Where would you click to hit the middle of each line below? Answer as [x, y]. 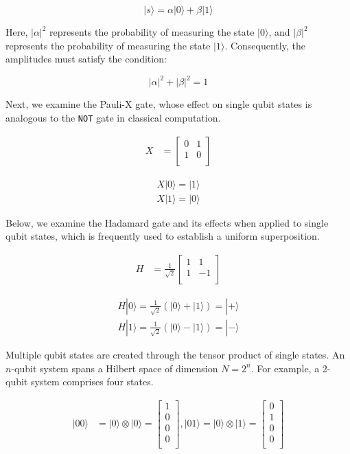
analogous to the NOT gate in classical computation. [113, 117]
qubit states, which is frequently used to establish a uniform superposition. [163, 236]
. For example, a [285, 368]
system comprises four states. [92, 382]
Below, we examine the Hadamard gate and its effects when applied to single [167, 222]
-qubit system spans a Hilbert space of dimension [115, 368]
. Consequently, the [265, 45]
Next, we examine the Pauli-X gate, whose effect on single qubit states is [159, 104]
